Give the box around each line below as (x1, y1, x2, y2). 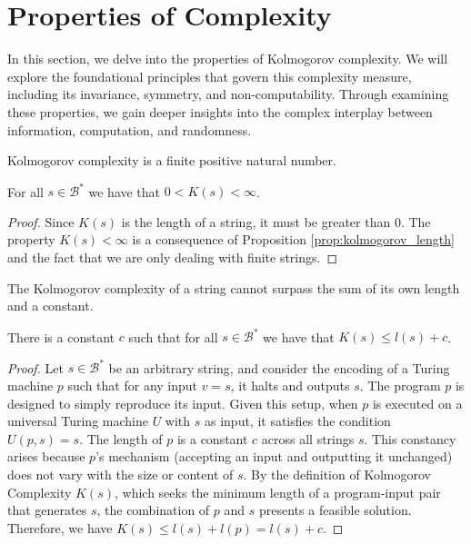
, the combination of (96, 500, 210, 519)
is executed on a (372, 393, 463, 412)
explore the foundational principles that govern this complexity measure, (7, 66, 412, 85)
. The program (359, 375, 441, 394)
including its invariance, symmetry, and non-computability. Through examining (7, 84, 449, 104)
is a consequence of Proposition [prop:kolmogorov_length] (132, 230, 455, 249)
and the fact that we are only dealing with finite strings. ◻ (7, 247, 338, 266)
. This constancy (364, 429, 456, 448)
